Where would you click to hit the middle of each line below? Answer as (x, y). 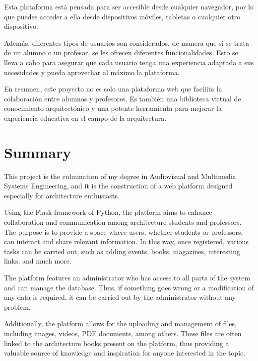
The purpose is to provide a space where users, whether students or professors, (124, 231)
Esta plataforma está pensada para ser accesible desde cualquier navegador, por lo (129, 6)
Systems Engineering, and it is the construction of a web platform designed (118, 186)
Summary (38, 152)
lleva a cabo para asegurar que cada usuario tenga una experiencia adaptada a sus (129, 62)
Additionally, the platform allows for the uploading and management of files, (120, 323)
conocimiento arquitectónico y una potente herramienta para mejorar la (113, 108)
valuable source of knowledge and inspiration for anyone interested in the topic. (125, 353)
